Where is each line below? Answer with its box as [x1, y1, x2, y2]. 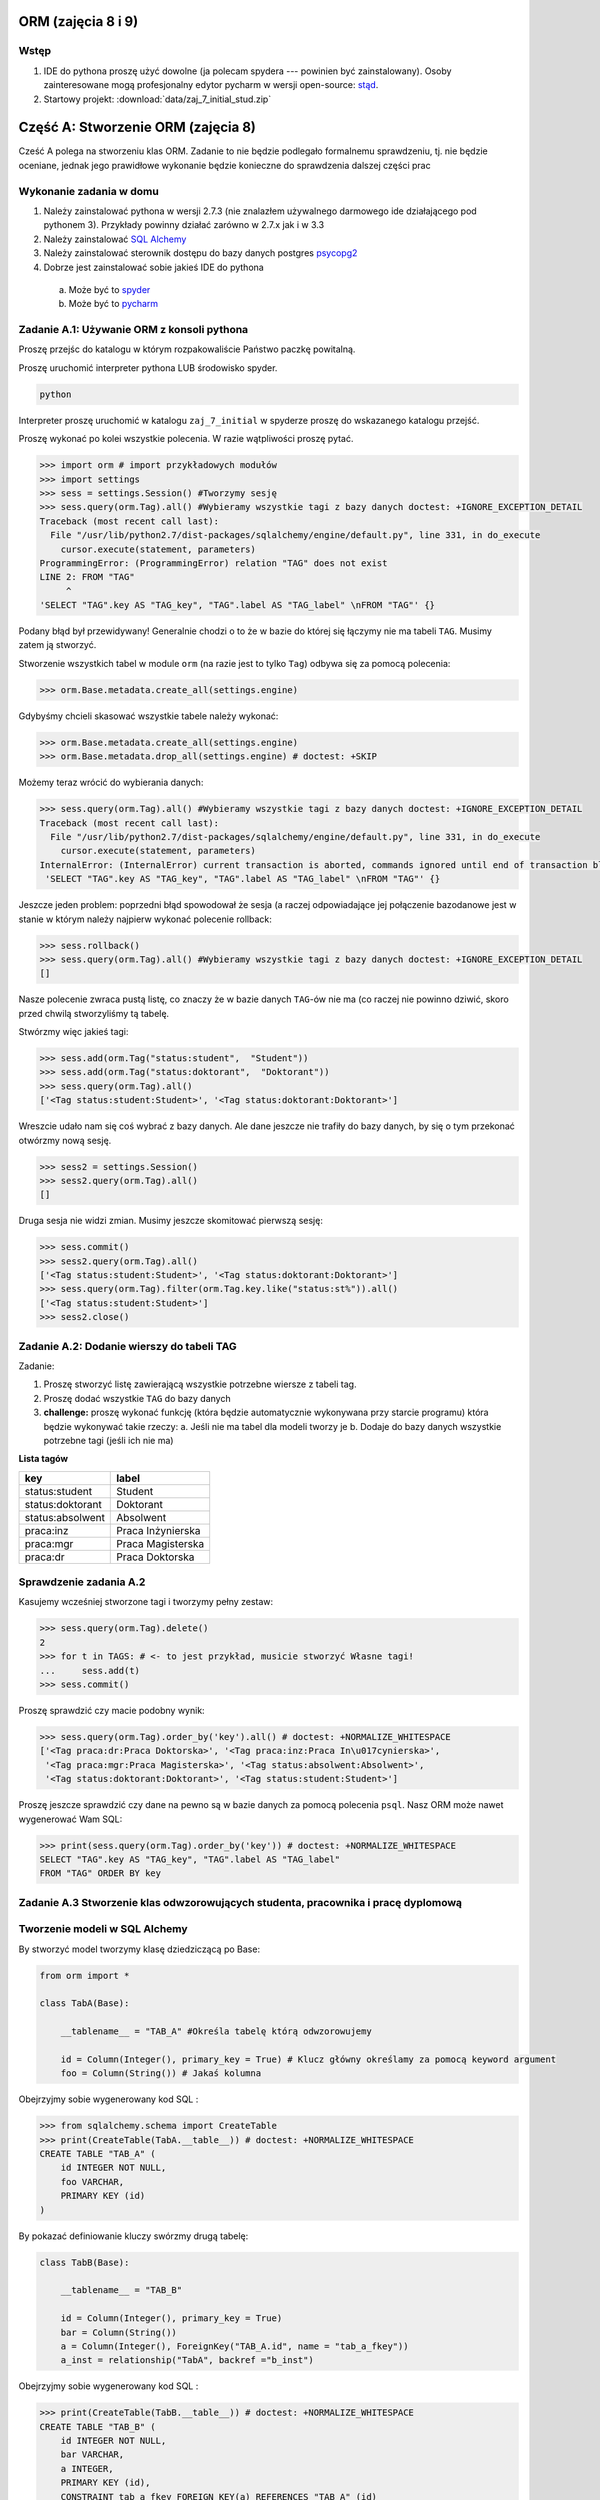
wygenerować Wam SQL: [18, 1813, 123, 1825]
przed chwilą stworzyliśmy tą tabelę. [18, 1007, 170, 1019]
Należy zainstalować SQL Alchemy [43, 233, 187, 245]
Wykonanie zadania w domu [18, 184, 159, 198]
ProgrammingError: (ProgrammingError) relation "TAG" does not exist [39, 557, 388, 569]
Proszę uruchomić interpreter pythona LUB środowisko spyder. [18, 361, 278, 374]
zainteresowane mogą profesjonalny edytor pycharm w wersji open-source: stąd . [43, 79, 379, 91]
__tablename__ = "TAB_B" [60, 2285, 183, 2296]
